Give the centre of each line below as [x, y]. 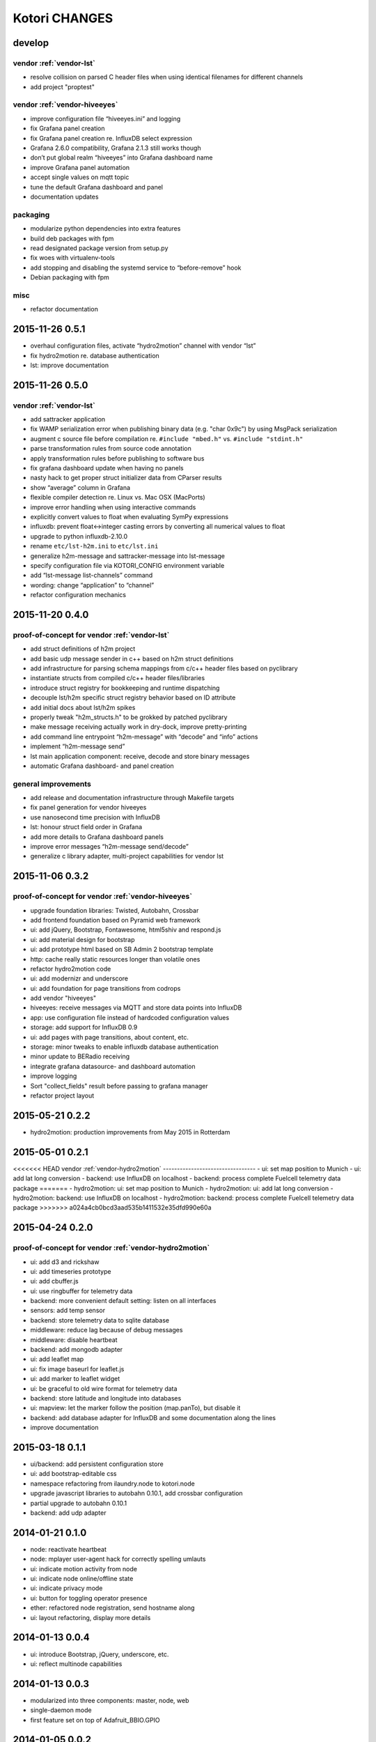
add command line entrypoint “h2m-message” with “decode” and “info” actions [144, 737]
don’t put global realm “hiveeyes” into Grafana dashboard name [122, 157]
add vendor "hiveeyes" [63, 998]
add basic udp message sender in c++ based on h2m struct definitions [132, 658]
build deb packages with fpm [72, 238]
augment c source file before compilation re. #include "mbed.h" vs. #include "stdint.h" [167, 438]
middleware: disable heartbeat [74, 1340]
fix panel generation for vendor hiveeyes [88, 808]
